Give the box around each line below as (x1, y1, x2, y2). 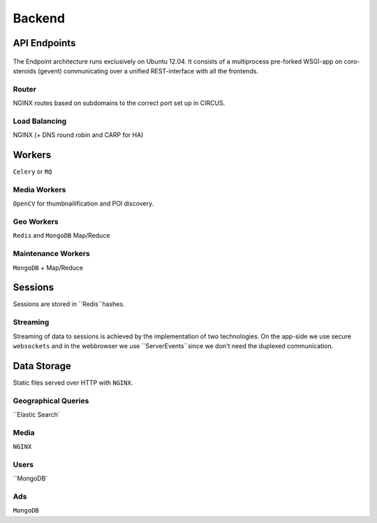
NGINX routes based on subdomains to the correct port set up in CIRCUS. (13, 99, 226, 108)
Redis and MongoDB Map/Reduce (13, 231, 110, 240)
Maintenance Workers (13, 249, 90, 259)
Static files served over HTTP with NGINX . (13, 378, 133, 387)
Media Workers (13, 185, 66, 194)
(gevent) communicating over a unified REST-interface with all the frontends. (37, 66, 258, 75)
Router (13, 84, 36, 94)
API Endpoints (13, 37, 76, 49)
